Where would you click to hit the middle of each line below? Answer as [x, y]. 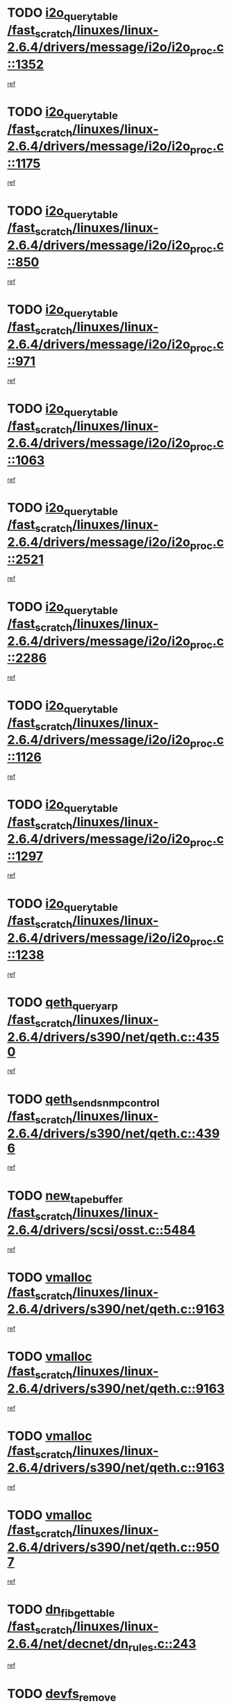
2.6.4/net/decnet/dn [68, 1644]
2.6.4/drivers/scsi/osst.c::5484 [101, 1230]
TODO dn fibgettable [61, 1610]
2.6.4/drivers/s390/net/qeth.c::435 [114, 1037]
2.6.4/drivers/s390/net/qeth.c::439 [114, 1133]
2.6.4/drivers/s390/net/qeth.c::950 [114, 1547]
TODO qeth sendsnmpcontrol [83, 1100]
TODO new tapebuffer [65, 1197]
